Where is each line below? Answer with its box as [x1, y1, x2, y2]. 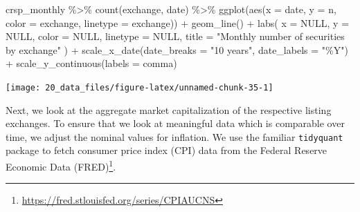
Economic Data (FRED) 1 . [6, 157, 116, 173]
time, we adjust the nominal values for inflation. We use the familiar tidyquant [6, 129, 343, 144]
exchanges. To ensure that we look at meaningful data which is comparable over [6, 116, 345, 131]
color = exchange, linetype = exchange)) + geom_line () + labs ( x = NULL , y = [6, 15, 350, 30]
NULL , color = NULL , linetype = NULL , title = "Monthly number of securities [6, 29, 345, 44]
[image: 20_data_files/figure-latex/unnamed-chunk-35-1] [6, 82, 273, 93]
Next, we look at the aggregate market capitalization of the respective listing [6, 102, 332, 117]
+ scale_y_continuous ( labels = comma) [6, 56, 177, 70]
